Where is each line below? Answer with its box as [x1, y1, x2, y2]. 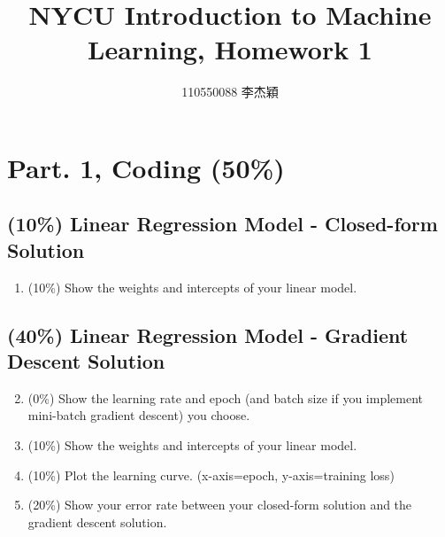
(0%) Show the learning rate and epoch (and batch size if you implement [27, 388, 424, 407]
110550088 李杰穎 [181, 82, 279, 101]
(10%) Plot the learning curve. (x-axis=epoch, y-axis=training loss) [27, 465, 395, 484]
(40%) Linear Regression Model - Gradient [7, 321, 409, 348]
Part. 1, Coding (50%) [7, 149, 285, 185]
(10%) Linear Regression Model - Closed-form [7, 210, 438, 237]
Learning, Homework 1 [88, 31, 372, 67]
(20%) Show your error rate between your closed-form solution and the [27, 495, 412, 514]
